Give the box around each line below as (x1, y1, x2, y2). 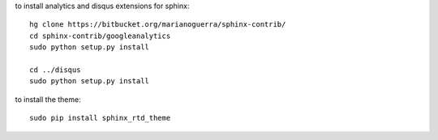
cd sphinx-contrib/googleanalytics (29, 31, 171, 40)
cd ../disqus (29, 65, 81, 74)
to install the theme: (15, 94, 81, 104)
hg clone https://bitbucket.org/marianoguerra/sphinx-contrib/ (29, 20, 286, 29)
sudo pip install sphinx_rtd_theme (29, 113, 171, 123)
